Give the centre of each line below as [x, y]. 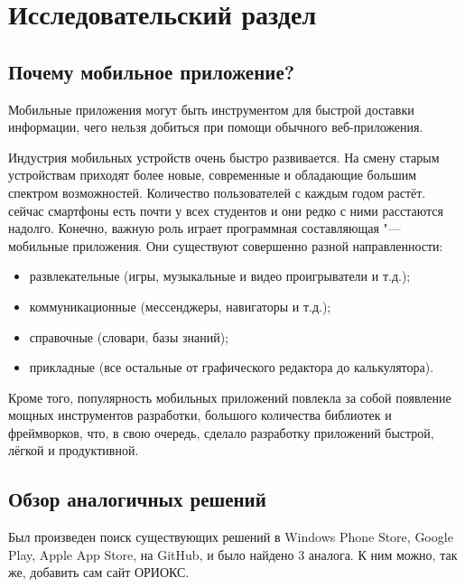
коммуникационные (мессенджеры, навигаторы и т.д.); [180, 306]
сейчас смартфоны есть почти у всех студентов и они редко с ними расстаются [226, 210]
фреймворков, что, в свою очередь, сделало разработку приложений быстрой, [221, 432]
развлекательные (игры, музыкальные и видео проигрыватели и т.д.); [220, 276]
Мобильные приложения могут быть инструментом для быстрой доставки [211, 109]
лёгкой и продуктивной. [74, 450]
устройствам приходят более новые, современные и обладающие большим [213, 175]
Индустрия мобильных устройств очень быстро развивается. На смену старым [224, 157]
